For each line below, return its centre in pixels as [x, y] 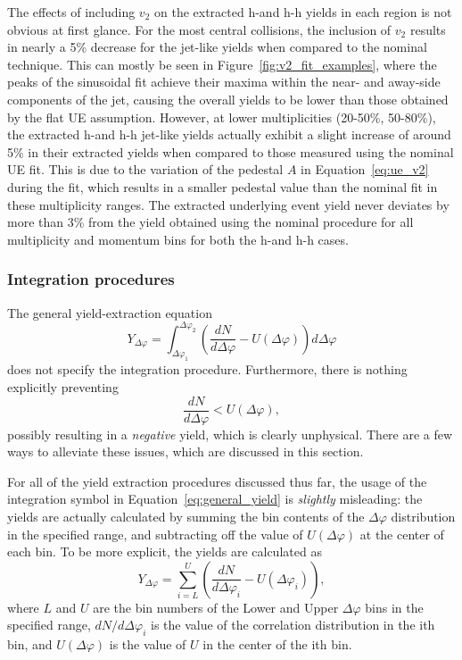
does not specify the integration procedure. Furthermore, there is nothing [207, 369]
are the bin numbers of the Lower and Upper [216, 607]
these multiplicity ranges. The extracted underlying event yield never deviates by [228, 204]
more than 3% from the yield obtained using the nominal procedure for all [210, 222]
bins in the [394, 607]
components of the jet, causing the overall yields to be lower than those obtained [228, 99]
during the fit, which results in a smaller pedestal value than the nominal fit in [223, 186]
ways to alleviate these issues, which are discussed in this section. [186, 451]
